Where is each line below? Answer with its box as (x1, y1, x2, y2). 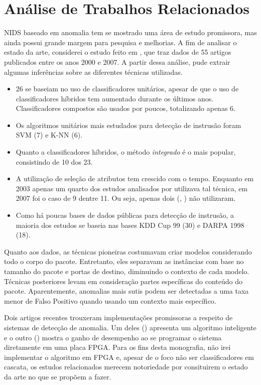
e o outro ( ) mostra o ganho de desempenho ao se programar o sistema (4, 332, 222, 342)
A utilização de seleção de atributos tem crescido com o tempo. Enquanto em (16, 173, 254, 184)
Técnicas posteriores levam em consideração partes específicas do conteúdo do (4, 276, 243, 286)
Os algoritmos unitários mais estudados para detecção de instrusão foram (16, 119, 241, 130)
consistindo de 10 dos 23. (16, 156, 93, 167)
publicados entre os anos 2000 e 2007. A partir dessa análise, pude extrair (4, 56, 230, 67)
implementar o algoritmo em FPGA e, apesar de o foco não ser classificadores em (4, 351, 254, 362)
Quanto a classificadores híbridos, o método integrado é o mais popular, (16, 147, 236, 157)
